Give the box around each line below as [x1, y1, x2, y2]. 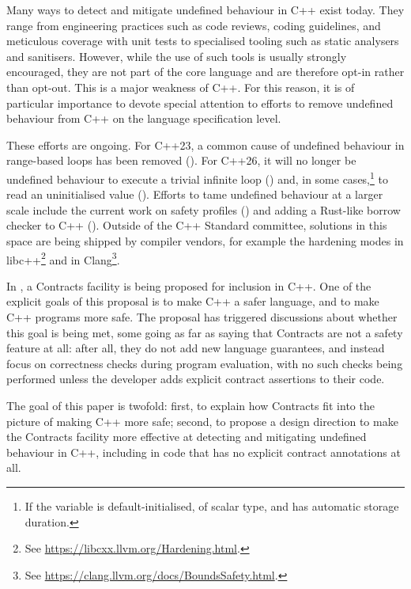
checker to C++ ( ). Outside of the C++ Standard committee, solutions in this [6, 217, 387, 234]
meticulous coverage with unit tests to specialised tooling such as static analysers [6, 32, 399, 49]
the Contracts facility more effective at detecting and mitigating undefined [6, 428, 367, 445]
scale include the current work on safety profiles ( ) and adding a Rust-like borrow [6, 201, 401, 218]
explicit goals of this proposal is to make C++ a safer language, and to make [6, 293, 379, 310]
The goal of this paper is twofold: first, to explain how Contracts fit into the [6, 397, 375, 413]
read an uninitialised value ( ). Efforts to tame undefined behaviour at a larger [6, 186, 383, 203]
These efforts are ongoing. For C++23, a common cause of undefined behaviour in [6, 136, 405, 153]
